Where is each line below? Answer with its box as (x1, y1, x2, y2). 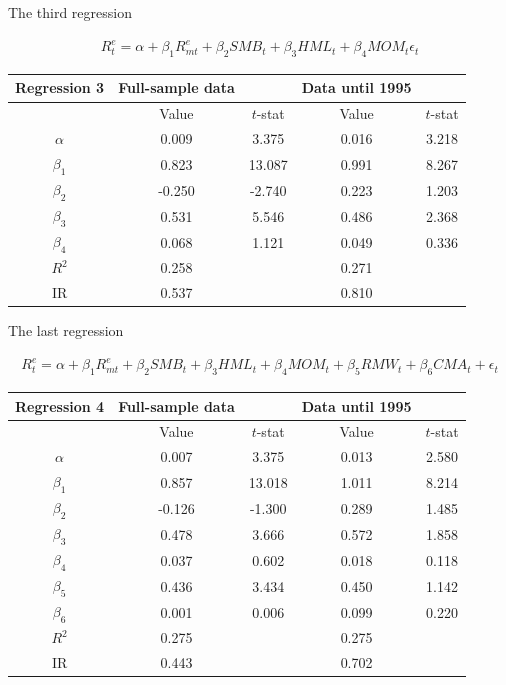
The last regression (8, 320, 124, 341)
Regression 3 (15, 77, 105, 98)
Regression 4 (15, 395, 105, 416)
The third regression (8, 2, 132, 22)
